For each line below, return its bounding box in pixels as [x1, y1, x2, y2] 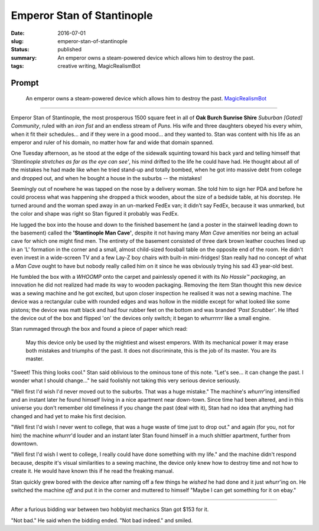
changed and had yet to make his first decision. [11, 412, 126, 419]
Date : [11, 30, 25, 37]
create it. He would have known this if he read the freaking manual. [11, 467, 174, 475]
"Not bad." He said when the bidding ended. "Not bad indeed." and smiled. [11, 517, 193, 524]
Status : [11, 46, 30, 53]
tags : [11, 63, 24, 70]
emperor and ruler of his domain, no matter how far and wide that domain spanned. [11, 139, 214, 146]
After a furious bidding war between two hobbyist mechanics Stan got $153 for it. [11, 506, 209, 513]
